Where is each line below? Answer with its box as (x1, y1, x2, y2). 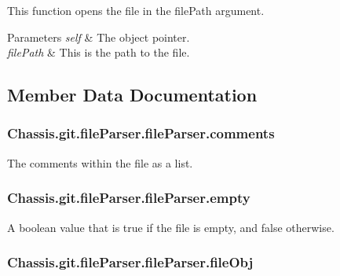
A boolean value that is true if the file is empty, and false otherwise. (7, 219, 335, 235)
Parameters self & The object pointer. (7, 28, 190, 45)
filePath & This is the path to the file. (7, 44, 190, 61)
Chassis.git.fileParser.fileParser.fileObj (7, 252, 254, 272)
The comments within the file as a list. (7, 154, 193, 171)
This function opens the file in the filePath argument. (7, 2, 265, 18)
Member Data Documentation (7, 83, 258, 107)
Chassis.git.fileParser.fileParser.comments (7, 123, 275, 143)
